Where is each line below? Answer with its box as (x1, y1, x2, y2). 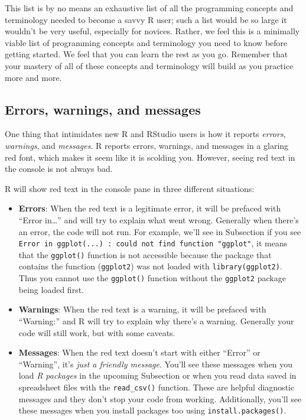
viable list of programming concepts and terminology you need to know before (5, 36, 288, 48)
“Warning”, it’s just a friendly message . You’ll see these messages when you (18, 357, 293, 370)
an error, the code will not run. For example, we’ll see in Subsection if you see (18, 225, 301, 237)
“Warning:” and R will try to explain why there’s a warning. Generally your (18, 314, 294, 327)
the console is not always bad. (5, 162, 113, 175)
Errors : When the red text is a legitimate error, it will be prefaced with (18, 202, 281, 214)
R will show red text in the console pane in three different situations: (5, 182, 255, 194)
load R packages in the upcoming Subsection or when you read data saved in (18, 369, 297, 382)
